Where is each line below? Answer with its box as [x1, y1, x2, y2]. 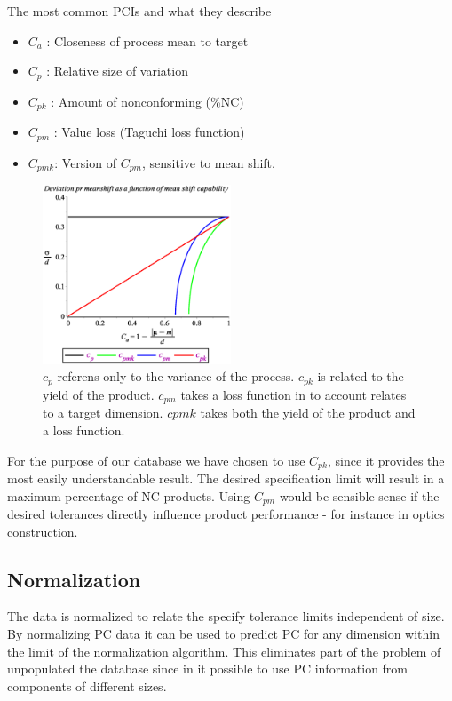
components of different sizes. [7, 676, 167, 695]
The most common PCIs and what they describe [7, 2, 272, 20]
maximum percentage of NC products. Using [7, 486, 250, 505]
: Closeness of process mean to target [46, 31, 249, 50]
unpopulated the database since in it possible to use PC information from [7, 659, 408, 678]
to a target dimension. [43, 403, 163, 422]
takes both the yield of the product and [200, 403, 416, 422]
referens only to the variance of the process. [57, 367, 295, 386]
